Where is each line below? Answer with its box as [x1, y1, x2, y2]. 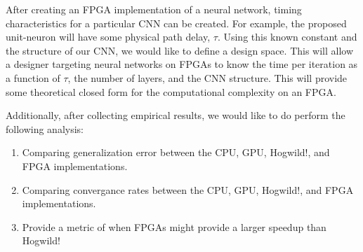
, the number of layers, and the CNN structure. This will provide [67, 70, 348, 85]
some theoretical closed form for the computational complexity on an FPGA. [6, 84, 336, 99]
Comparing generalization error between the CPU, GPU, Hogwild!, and [22, 145, 330, 160]
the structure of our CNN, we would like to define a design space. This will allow [6, 43, 354, 57]
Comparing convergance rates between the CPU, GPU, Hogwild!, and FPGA [22, 182, 354, 197]
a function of [6, 70, 60, 85]
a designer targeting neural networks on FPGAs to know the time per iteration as [6, 57, 358, 71]
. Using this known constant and [217, 29, 357, 44]
